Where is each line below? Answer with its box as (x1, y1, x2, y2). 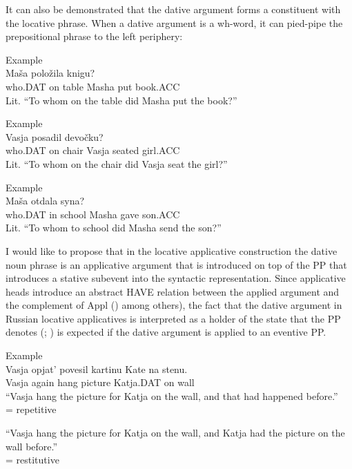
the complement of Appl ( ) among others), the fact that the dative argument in (6, 298, 342, 312)
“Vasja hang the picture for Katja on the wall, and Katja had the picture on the (6, 425, 345, 440)
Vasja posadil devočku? (6, 129, 104, 144)
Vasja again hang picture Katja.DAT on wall (6, 375, 195, 390)
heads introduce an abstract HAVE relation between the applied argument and (6, 284, 340, 298)
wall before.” (6, 439, 58, 453)
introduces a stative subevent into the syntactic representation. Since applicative (6, 271, 346, 285)
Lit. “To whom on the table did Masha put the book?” (6, 93, 237, 107)
